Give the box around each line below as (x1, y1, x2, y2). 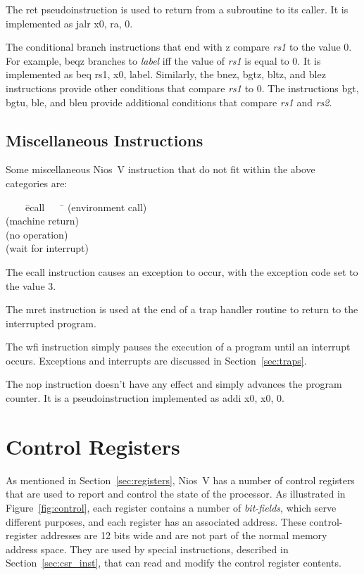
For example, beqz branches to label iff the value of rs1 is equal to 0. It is (6, 53, 321, 68)
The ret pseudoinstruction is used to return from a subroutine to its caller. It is (6, 2, 349, 16)
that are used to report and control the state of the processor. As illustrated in (6, 486, 346, 501)
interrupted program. (6, 315, 96, 330)
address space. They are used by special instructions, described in (6, 541, 289, 556)
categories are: (6, 175, 68, 190)
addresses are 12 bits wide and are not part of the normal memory (40, 528, 327, 543)
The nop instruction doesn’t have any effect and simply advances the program (6, 377, 342, 391)
